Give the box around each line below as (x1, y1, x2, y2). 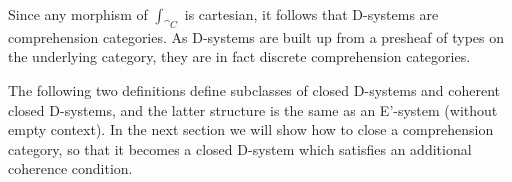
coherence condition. (8, 158, 133, 179)
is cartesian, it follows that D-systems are (184, 4, 439, 24)
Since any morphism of (8, 4, 148, 24)
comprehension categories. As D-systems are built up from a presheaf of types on (8, 26, 505, 47)
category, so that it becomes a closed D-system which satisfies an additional (8, 138, 472, 159)
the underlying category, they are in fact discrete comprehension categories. (8, 46, 471, 67)
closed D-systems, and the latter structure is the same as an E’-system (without (8, 99, 498, 120)
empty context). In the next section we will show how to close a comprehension (8, 119, 494, 140)
